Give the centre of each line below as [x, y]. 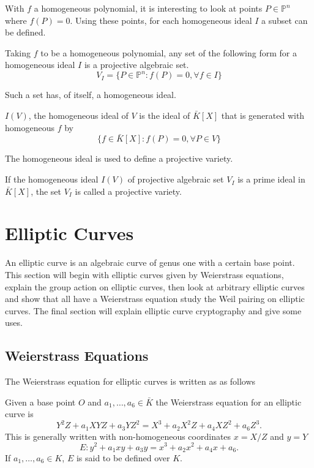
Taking [18, 52]
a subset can [285, 20]
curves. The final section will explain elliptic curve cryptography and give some [153, 310]
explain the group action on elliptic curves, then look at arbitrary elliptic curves [155, 286]
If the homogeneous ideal [52, 179]
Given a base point [40, 402]
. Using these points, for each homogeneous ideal [161, 20]
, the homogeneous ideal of [78, 115]
